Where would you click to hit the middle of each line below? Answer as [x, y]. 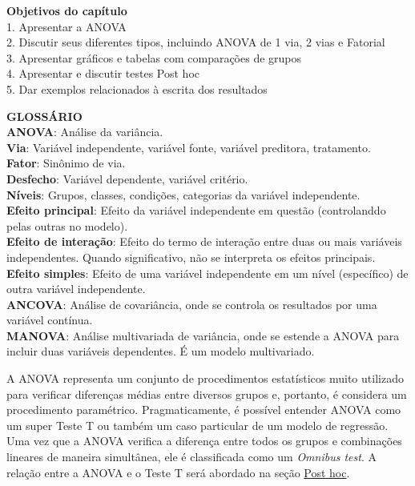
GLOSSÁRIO [44, 116]
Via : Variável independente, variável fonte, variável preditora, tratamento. [189, 147]
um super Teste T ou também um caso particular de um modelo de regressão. [197, 425]
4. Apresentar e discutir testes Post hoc [103, 73]
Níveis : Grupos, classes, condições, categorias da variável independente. [183, 194]
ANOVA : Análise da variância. [85, 132]
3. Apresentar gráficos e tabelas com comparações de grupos [154, 57]
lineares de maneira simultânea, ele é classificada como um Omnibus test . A [191, 457]
